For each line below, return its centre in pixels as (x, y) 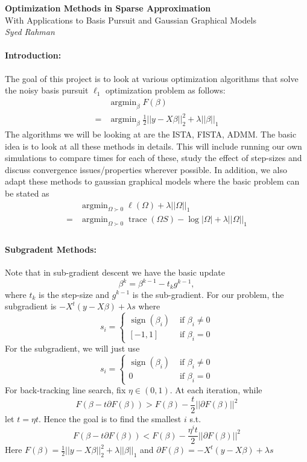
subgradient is (31, 306)
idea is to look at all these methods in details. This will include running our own (153, 146)
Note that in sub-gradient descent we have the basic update (115, 272)
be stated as (27, 193)
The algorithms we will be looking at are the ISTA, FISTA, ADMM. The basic (151, 134)
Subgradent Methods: (51, 249)
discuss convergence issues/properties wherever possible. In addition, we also (146, 169)
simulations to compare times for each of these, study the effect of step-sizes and (153, 158)
